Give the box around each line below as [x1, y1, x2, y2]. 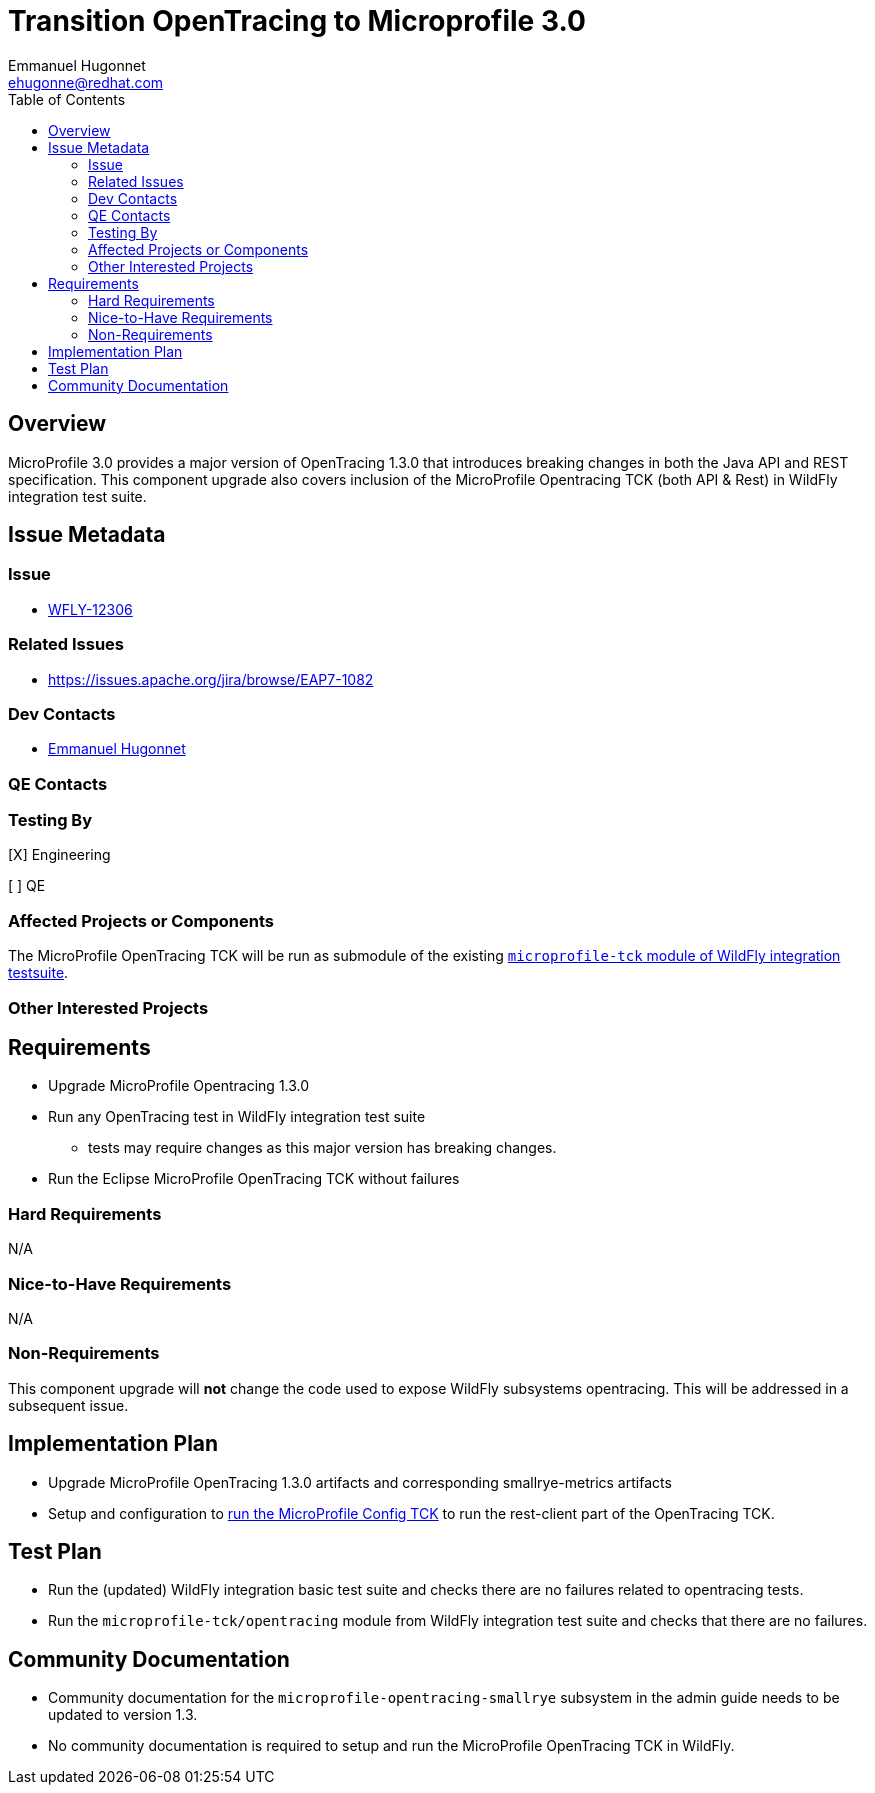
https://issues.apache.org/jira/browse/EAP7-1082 [48, 670, 374, 688]
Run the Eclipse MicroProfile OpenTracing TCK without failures [48, 1170, 460, 1188]
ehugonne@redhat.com [8, 73, 164, 91]
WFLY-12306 [48, 600, 133, 618]
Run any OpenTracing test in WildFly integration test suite [48, 1108, 426, 1126]
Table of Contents [8, 90, 126, 108]
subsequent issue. [8, 1396, 129, 1414]
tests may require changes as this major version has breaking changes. [88, 1139, 557, 1157]
